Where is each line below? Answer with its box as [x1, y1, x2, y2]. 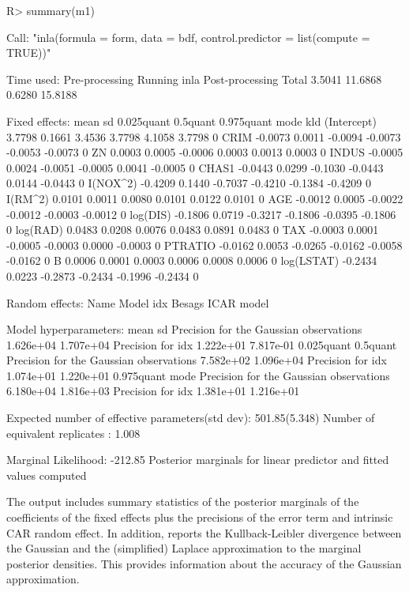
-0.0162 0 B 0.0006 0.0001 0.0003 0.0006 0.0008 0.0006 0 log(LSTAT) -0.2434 [6, 252, 377, 269]
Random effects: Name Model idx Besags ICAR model [6, 294, 269, 311]
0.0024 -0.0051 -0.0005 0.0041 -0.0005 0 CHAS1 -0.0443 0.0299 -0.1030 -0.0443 [6, 159, 384, 175]
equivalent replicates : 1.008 [6, 424, 141, 441]
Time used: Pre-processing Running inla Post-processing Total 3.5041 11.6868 [6, 70, 382, 87]
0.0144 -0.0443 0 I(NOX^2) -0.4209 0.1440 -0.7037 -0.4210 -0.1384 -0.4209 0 [6, 175, 371, 191]
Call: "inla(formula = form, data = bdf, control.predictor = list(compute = [6, 28, 370, 45]
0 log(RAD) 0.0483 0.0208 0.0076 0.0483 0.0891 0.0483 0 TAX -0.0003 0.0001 [6, 221, 379, 238]
